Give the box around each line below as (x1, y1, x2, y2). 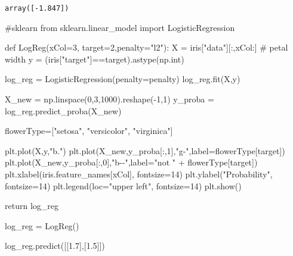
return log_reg (5, 199, 58, 212)
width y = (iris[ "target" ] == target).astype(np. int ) (5, 52, 184, 65)
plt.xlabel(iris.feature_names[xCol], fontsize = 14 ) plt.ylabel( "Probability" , (5, 168, 273, 180)
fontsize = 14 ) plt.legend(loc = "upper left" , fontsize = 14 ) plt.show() (5, 179, 242, 192)
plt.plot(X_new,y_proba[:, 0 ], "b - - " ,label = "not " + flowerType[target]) (5, 156, 258, 168)
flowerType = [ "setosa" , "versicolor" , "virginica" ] (5, 124, 173, 137)
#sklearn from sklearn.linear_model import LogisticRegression (5, 21, 235, 33)
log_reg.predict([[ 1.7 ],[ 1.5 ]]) (5, 239, 105, 252)
